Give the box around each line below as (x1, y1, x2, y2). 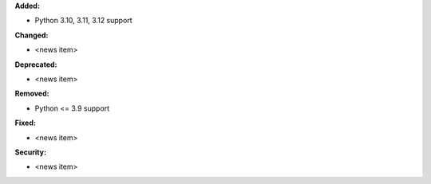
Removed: (14, 88, 49, 99)
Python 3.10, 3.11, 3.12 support (34, 16, 132, 25)
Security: (14, 147, 47, 157)
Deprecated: (14, 60, 57, 69)
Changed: (14, 30, 49, 40)
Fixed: (14, 118, 36, 127)
